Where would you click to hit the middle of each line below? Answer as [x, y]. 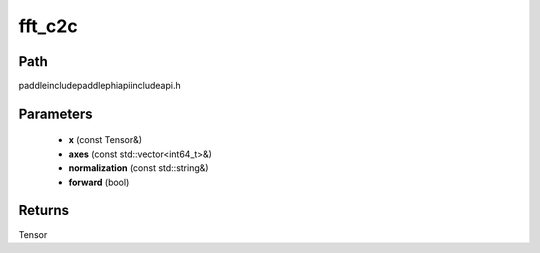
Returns [44, 210]
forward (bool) [99, 182]
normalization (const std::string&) [138, 168]
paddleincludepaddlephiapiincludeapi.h [99, 86]
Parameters [55, 113]
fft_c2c [48, 26]
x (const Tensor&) [105, 140]
